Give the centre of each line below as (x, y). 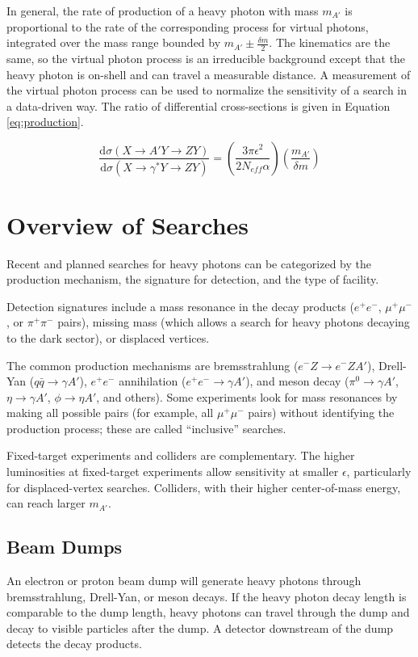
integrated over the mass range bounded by (114, 42)
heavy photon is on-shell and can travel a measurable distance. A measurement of (209, 74)
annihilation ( (153, 381)
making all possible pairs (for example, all (110, 413)
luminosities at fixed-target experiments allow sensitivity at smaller (173, 472)
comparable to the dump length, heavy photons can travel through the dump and (208, 612)
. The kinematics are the (330, 42)
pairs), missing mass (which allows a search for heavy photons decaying (234, 322)
